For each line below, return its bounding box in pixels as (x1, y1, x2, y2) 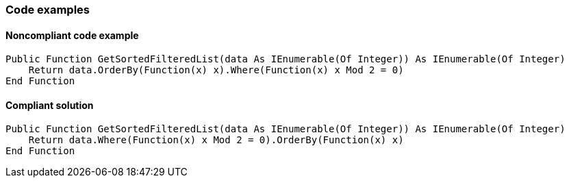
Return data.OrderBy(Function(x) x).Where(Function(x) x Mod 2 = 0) (28, 64, 404, 76)
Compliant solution (5, 99, 94, 111)
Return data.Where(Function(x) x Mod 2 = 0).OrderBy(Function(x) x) (28, 134, 404, 146)
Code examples (5, 3, 90, 16)
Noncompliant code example (5, 29, 139, 41)
